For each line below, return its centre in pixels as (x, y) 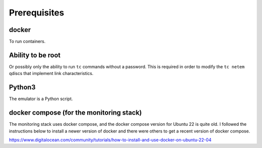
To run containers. (27, 42)
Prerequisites (37, 13)
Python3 (22, 87)
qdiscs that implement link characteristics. (51, 74)
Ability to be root (35, 55)
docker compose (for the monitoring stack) (75, 113)
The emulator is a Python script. (41, 99)
